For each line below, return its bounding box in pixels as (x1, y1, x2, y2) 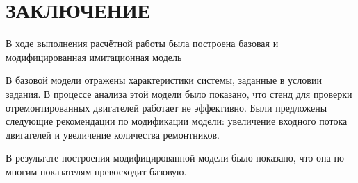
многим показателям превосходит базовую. (6, 164, 187, 178)
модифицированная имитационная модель (6, 49, 182, 64)
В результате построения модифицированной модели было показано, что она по (6, 150, 344, 165)
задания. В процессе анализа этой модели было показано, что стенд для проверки (6, 86, 352, 101)
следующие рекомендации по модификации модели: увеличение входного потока (6, 114, 348, 128)
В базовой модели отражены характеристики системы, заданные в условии (6, 73, 322, 87)
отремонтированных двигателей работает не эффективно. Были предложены (6, 100, 327, 114)
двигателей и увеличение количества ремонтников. (6, 127, 220, 141)
